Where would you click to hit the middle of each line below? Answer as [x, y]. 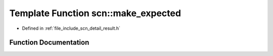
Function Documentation [49, 43]
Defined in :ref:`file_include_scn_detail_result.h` [71, 28]
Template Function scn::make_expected [95, 13]
